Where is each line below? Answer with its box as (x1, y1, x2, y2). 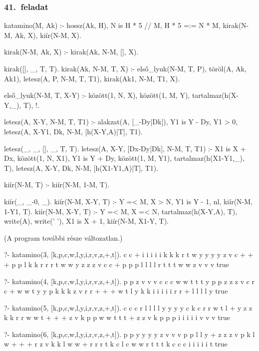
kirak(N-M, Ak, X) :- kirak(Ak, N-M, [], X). (4, 46, 139, 57)
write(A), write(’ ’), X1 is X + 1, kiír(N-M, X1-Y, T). (4, 216, 169, 226)
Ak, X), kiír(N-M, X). (14, 29, 81, 40)
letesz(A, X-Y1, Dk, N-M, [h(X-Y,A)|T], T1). (4, 126, 143, 136)
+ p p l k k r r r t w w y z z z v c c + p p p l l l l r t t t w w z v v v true (4, 259, 229, 269)
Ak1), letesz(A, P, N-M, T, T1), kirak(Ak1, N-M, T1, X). (4, 73, 180, 83)
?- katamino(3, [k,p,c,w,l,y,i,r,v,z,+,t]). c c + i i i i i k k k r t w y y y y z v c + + (4, 249, 254, 260)
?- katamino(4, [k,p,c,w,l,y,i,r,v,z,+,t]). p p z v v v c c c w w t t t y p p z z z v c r (4, 276, 255, 286)
